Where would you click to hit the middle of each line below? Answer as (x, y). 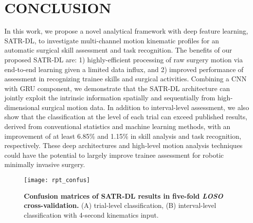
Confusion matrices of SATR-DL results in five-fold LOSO (124, 195)
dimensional (22, 107)
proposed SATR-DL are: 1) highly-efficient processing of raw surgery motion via (124, 59)
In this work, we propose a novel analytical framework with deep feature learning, (126, 31)
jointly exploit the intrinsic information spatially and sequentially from (110, 98)
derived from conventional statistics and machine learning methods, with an (117, 126)
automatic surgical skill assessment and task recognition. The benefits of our (118, 50)
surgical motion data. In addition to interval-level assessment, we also (145, 107)
